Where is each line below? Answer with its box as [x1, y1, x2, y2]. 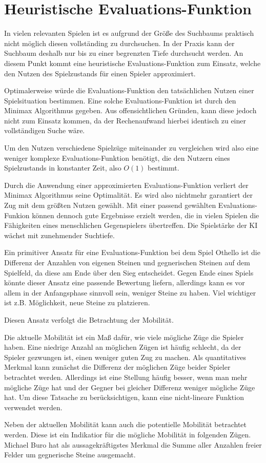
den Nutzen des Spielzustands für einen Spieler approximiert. [4, 68, 196, 78]
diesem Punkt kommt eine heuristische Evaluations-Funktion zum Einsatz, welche [4, 57, 261, 68]
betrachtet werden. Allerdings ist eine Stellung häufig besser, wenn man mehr [4, 371, 248, 382]
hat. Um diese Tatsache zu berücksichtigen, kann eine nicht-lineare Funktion [4, 392, 244, 403]
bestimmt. [148, 162, 179, 173]
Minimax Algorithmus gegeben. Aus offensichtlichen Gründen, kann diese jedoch [4, 105, 257, 116]
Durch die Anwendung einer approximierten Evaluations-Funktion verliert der [4, 179, 249, 190]
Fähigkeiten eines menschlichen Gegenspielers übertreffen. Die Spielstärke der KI [4, 220, 258, 230]
